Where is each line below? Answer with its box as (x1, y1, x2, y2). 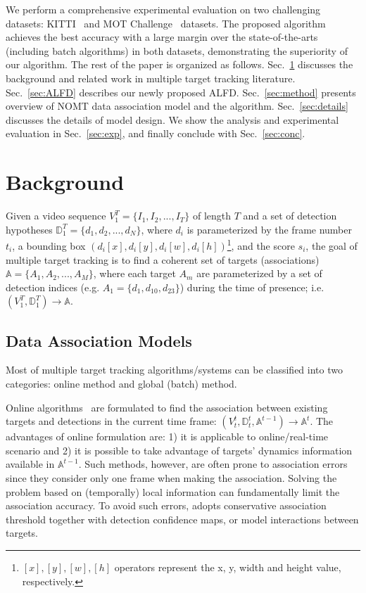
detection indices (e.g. (6, 279, 100, 294)
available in (6, 457, 55, 471)
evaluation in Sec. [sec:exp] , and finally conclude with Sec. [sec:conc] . (6, 126, 305, 141)
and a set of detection (243, 208, 337, 223)
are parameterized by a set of (196, 266, 322, 281)
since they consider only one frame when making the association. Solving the (6, 471, 337, 485)
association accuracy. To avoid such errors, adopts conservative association (6, 498, 327, 513)
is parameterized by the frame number (187, 222, 352, 236)
